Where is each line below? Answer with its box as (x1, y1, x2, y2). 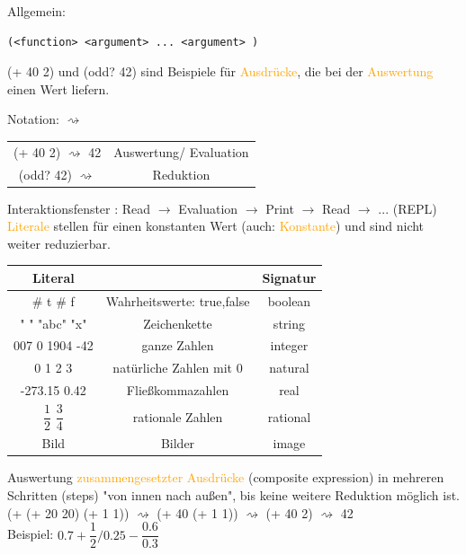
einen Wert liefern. (7, 79, 110, 98)
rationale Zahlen (132, 407, 223, 426)
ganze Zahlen (141, 336, 214, 355)
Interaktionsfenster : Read (7, 198, 151, 217)
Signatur (262, 268, 317, 286)
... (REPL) (378, 198, 437, 217)
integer (270, 336, 309, 355)
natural (269, 358, 309, 377)
